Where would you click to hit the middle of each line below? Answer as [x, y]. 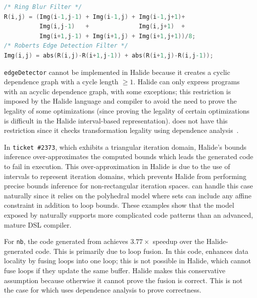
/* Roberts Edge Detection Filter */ [66, 46]
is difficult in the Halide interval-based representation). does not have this [116, 120]
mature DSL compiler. [38, 224]
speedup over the [179, 241]
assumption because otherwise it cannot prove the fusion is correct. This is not [123, 280]
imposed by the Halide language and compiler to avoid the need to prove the [120, 101]
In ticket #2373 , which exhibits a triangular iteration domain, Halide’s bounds [125, 147]
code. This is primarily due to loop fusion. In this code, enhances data [142, 251]
